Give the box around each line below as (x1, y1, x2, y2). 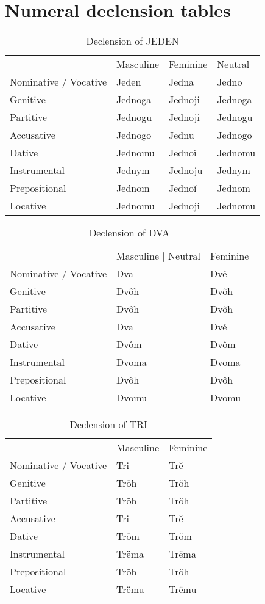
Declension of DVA (89, 225, 170, 240)
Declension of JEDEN (86, 34, 179, 48)
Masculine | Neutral (116, 249, 201, 263)
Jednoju (168, 163, 203, 178)
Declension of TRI (69, 417, 147, 432)
